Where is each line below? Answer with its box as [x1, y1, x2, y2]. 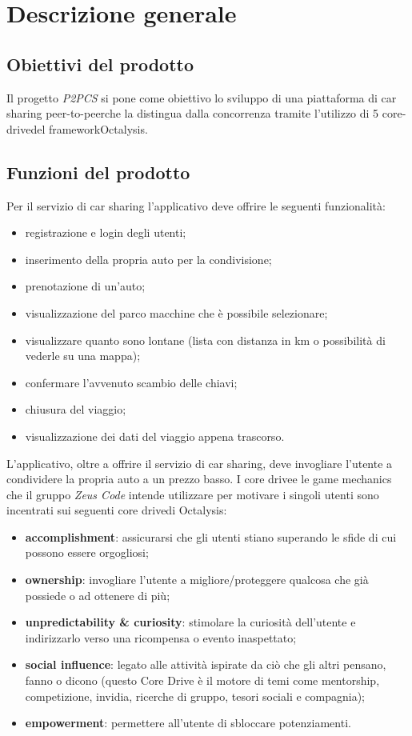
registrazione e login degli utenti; [25, 224, 186, 241]
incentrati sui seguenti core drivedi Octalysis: [6, 502, 227, 518]
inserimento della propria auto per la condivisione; [25, 250, 272, 267]
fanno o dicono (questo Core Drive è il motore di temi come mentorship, [25, 672, 380, 689]
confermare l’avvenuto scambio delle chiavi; [25, 374, 238, 390]
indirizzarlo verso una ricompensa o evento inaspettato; [25, 629, 297, 646]
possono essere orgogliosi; [25, 544, 149, 561]
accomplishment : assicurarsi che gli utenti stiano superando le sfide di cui [25, 528, 397, 545]
